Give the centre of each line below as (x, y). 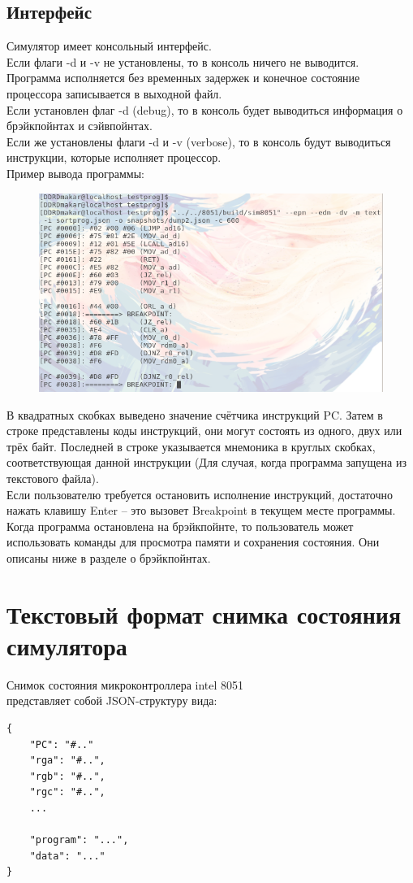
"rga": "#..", (67, 761)
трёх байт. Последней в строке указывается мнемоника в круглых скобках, (191, 446)
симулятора (67, 645)
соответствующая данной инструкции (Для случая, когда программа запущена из (206, 462)
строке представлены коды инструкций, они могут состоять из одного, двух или (204, 431)
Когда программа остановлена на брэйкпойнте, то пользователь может (180, 526)
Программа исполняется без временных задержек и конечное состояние (183, 78)
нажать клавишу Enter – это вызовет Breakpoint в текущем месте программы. (201, 510)
